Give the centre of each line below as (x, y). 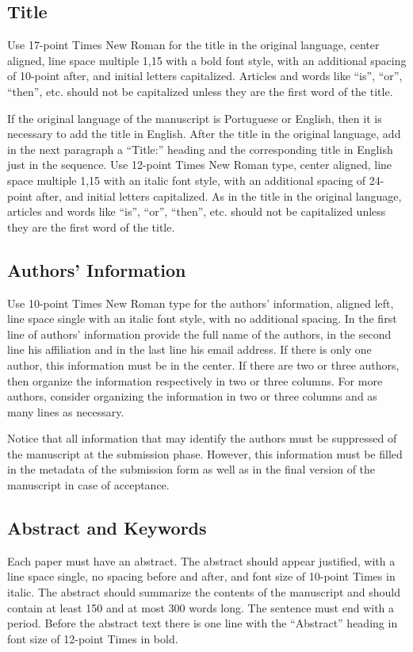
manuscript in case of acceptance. (88, 485)
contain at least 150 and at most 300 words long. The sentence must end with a (201, 607)
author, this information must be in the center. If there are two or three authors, (203, 364)
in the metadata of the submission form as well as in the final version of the (191, 469)
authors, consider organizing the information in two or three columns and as (192, 396)
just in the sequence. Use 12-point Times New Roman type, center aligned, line (200, 165)
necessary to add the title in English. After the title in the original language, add (204, 134)
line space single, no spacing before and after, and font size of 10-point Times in (201, 576)
